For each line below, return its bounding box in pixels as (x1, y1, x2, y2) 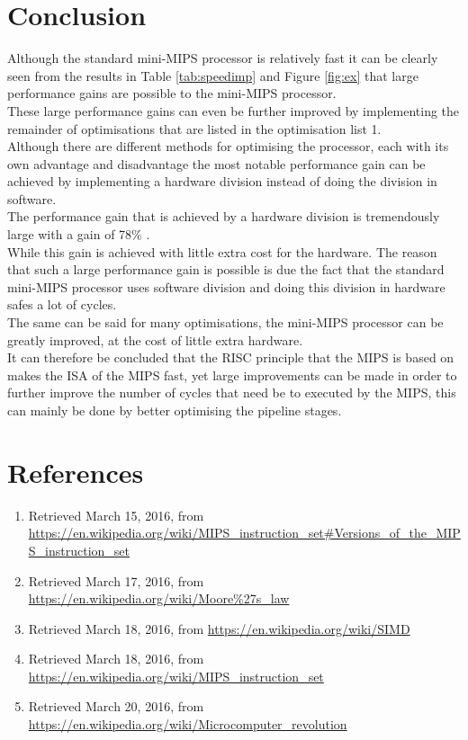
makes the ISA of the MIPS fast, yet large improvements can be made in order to (7, 365, 457, 384)
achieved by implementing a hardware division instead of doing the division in (7, 172, 437, 191)
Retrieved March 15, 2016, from (28, 505, 204, 524)
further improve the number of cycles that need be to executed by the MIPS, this (7, 383, 456, 402)
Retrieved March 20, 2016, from (28, 697, 204, 716)
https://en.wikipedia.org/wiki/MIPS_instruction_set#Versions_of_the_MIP (28, 523, 461, 542)
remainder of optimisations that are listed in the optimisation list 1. (7, 119, 382, 138)
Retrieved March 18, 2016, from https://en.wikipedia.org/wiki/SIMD (28, 619, 410, 637)
